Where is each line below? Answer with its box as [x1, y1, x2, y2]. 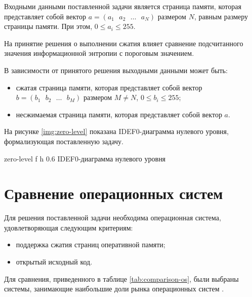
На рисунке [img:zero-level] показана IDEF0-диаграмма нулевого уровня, [4, 126, 229, 137]
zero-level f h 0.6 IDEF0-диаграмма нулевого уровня [4, 153, 166, 163]
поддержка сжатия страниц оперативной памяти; [16, 239, 165, 250]
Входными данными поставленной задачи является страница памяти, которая [4, 1, 241, 11]
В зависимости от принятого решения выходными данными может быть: [4, 64, 228, 75]
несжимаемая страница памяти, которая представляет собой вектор [16, 109, 222, 119]
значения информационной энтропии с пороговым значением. [4, 48, 194, 58]
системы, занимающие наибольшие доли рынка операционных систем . [4, 283, 224, 294]
